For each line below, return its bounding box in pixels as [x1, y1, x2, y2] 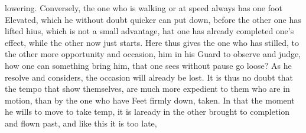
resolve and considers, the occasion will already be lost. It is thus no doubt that [5, 71, 293, 83]
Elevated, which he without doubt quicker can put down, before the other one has [5, 13, 301, 25]
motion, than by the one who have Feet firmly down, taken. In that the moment [5, 94, 295, 106]
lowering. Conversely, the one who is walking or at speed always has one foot [5, 2, 282, 14]
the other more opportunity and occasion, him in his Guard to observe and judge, [5, 48, 301, 60]
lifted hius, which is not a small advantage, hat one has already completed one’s [5, 25, 294, 37]
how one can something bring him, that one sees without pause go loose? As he [5, 59, 292, 71]
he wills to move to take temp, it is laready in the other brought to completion [5, 105, 290, 118]
